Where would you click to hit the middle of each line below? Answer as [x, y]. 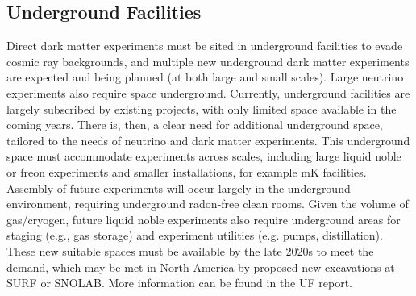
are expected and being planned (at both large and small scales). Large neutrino [205, 77]
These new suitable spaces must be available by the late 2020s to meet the [190, 250]
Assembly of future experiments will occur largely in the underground [179, 188]
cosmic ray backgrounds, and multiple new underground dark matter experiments [208, 61]
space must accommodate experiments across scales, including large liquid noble [204, 156]
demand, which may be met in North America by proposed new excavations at [201, 267]
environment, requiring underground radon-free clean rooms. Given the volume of [208, 204]
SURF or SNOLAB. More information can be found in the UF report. [180, 283]
